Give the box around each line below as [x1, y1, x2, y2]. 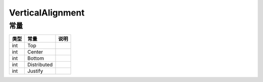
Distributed [27, 61, 53, 68]
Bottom [27, 55, 44, 62]
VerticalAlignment [9, 7, 85, 18]
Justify [27, 68, 43, 75]
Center [27, 49, 43, 55]
